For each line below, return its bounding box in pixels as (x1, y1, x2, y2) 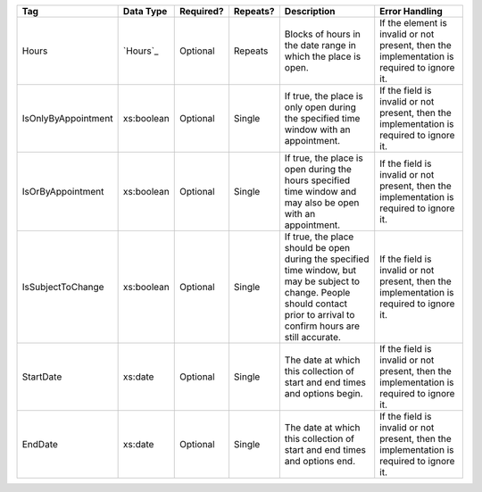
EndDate (21, 438, 58, 450)
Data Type (122, 5, 168, 17)
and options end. (284, 455, 356, 467)
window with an (284, 123, 352, 136)
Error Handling (379, 5, 444, 17)
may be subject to (284, 275, 361, 288)
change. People (284, 287, 351, 298)
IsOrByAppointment (21, 186, 104, 197)
